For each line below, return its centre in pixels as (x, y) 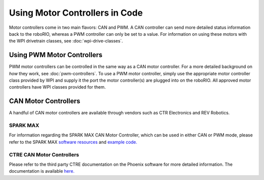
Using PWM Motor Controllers (56, 55)
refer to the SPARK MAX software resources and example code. (73, 142)
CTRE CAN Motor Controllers (44, 155)
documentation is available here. (42, 171)
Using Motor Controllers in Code (76, 13)
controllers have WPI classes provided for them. (57, 87)
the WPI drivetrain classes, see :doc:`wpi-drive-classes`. (66, 41)
